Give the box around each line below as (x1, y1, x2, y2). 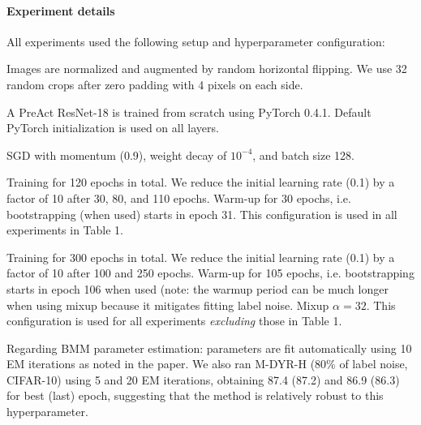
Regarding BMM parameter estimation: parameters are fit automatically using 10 (6, 339, 412, 356)
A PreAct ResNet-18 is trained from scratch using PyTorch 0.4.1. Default (6, 103, 372, 120)
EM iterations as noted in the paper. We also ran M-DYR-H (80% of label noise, (6, 355, 408, 372)
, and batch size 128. (252, 146, 354, 163)
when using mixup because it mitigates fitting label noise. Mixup (6, 296, 329, 313)
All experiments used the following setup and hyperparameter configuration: (6, 32, 385, 49)
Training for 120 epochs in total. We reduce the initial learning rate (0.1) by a (6, 174, 395, 191)
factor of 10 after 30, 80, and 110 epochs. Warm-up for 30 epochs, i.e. (6, 189, 351, 206)
